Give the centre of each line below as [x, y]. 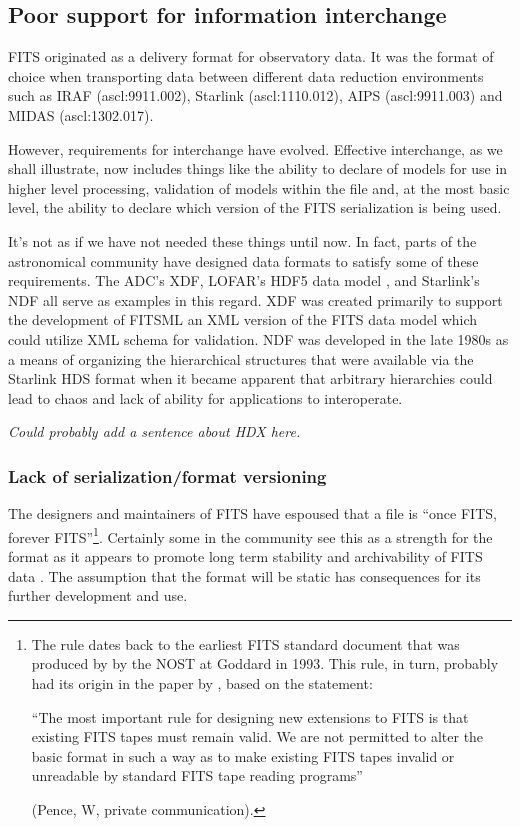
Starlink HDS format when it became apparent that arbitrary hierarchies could [250, 378]
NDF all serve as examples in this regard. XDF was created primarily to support [255, 299]
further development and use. [98, 595]
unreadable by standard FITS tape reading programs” [197, 775]
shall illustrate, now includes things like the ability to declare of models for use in [258, 168]
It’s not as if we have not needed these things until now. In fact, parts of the [242, 240]
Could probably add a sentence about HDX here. [154, 431]
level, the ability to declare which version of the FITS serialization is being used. [255, 207]
